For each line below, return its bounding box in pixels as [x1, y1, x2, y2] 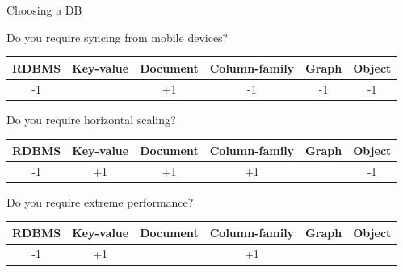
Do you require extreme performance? [6, 193, 194, 210]
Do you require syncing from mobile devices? [6, 28, 229, 45]
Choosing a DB [6, 2, 82, 18]
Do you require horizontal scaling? [6, 111, 176, 128]
